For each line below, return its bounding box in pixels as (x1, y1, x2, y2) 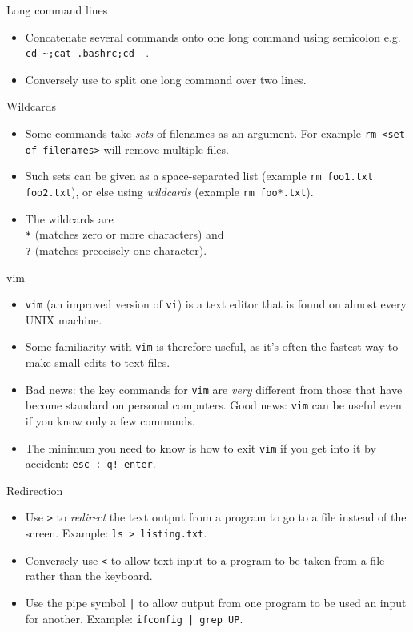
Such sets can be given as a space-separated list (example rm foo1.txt (25, 167, 374, 184)
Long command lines (6, 2, 108, 18)
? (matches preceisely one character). (25, 241, 207, 258)
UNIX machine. (25, 311, 102, 328)
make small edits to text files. (25, 354, 170, 371)
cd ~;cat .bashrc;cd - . (25, 44, 150, 61)
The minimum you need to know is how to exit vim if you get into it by (25, 439, 376, 456)
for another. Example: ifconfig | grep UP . (25, 610, 243, 626)
